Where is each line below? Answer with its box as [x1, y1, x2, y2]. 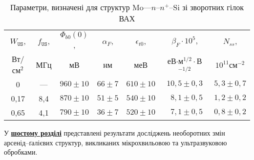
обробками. [4, 147, 38, 157]
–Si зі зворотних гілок [169, 1, 244, 13]
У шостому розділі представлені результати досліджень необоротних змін [4, 128, 225, 138]
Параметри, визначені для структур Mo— [10, 1, 151, 13]
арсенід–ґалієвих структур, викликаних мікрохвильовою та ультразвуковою [4, 137, 227, 147]
